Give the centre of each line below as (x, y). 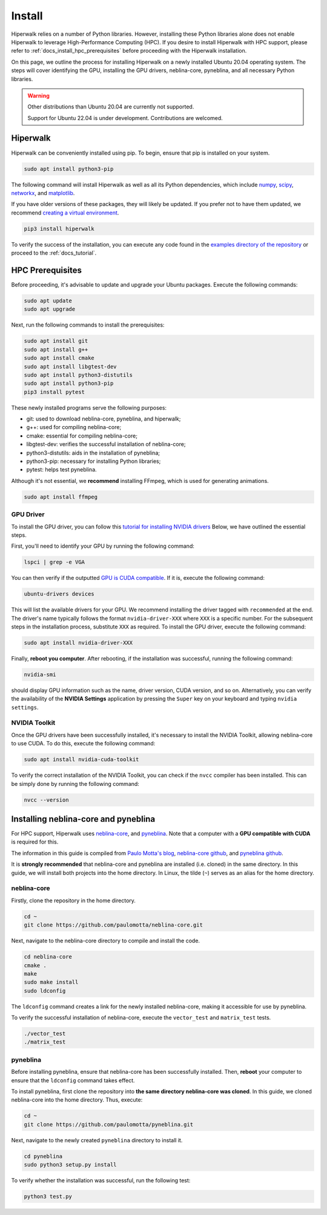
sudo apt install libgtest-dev (71, 366)
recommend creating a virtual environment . (65, 213)
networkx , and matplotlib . (43, 193)
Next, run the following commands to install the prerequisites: (88, 325)
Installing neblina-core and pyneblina (83, 819)
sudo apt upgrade (50, 309)
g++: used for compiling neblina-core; (74, 427)
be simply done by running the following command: (75, 784)
